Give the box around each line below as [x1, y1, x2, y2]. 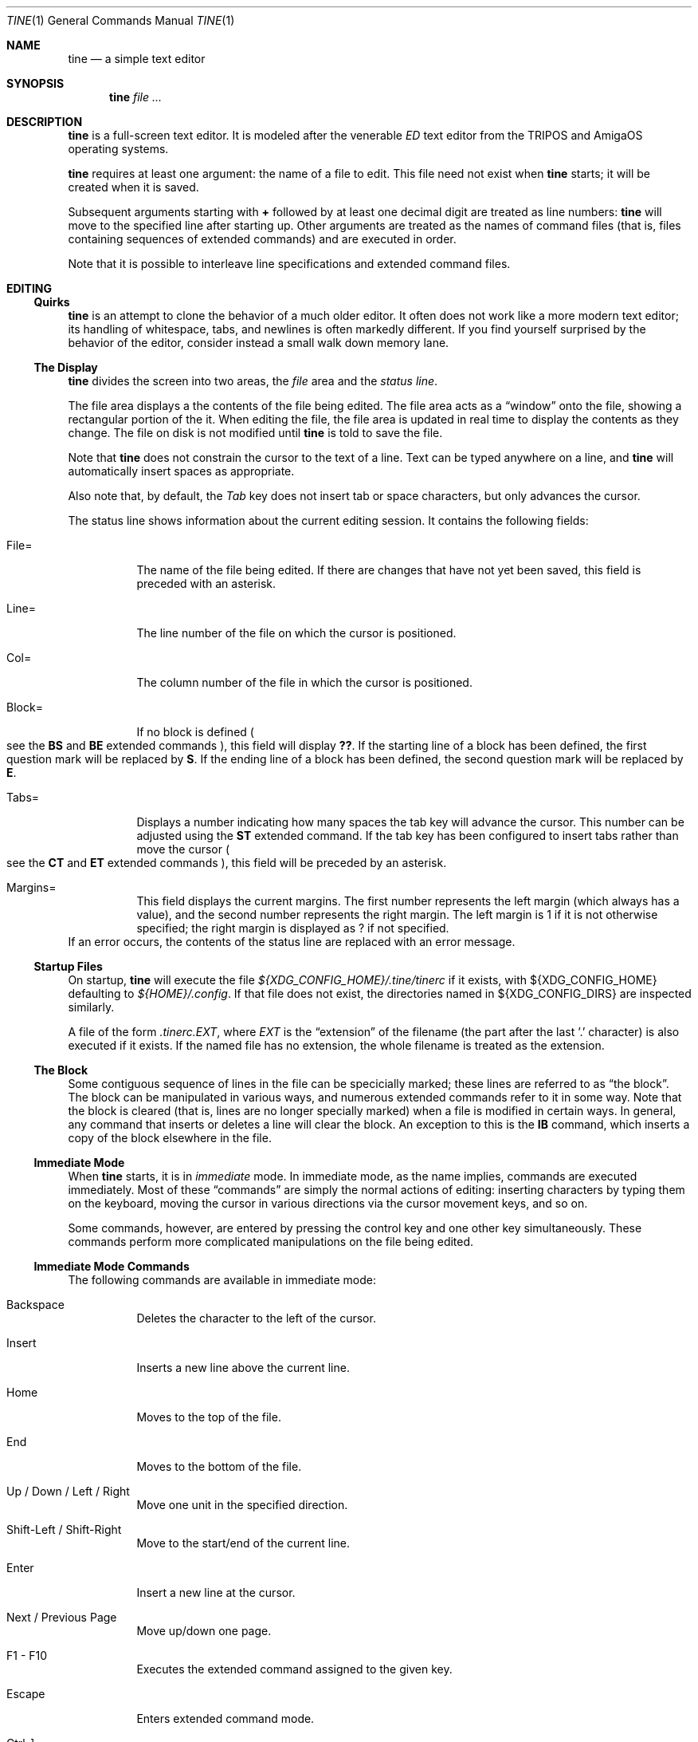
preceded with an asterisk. [136, 577, 276, 590]
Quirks [33, 295, 70, 309]
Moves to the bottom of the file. [136, 1460, 302, 1473]
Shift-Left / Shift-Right [6, 1523, 122, 1536]
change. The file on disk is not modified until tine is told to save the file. [68, 426, 443, 439]
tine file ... [109, 90, 163, 104]
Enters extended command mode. [136, 1712, 315, 1725]
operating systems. [68, 142, 169, 156]
